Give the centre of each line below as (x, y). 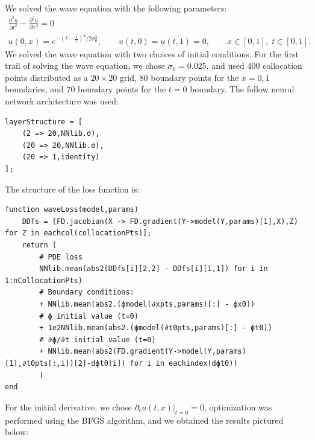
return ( (39, 245)
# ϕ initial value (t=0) (89, 316)
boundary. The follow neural (242, 89)
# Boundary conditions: (87, 292)
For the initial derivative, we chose (68, 407)
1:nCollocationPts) (44, 280)
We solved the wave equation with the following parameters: (116, 8)
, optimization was (238, 407)
